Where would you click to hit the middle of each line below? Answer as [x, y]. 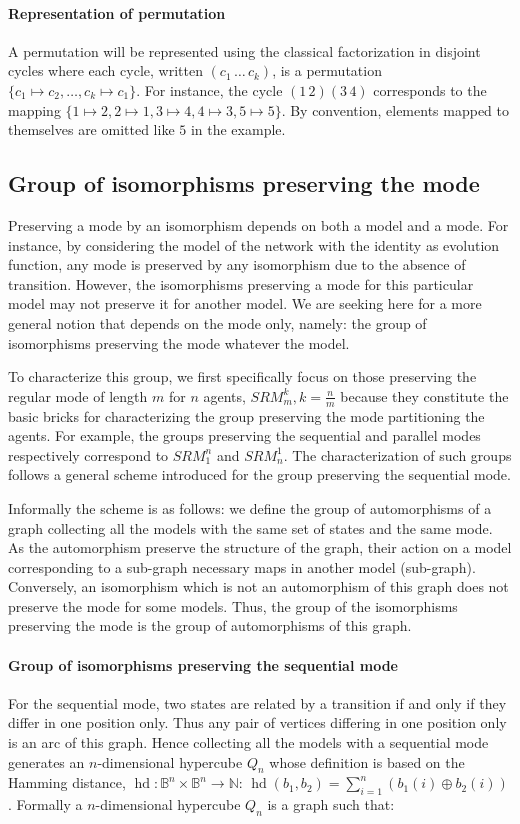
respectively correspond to [88, 454]
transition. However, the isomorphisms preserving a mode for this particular [241, 283]
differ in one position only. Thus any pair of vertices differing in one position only [257, 722]
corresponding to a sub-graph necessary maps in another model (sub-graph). [242, 566]
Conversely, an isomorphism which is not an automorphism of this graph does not [258, 586]
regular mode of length [78, 395]
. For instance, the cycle [209, 89]
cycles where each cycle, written [105, 70]
